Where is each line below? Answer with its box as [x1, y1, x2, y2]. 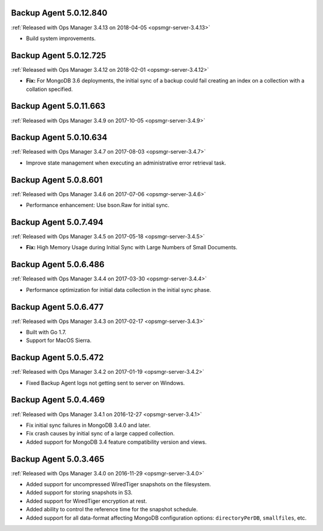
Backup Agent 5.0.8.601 [11, 175, 103, 185]
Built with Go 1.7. [26, 328, 67, 335]
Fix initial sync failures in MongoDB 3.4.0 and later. [26, 422, 151, 429]
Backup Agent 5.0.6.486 [11, 260, 105, 270]
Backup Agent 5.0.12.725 [11, 50, 106, 60]
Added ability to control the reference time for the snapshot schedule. [26, 506, 198, 513]
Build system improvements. [26, 35, 96, 42]
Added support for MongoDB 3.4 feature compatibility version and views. [26, 438, 207, 445]
